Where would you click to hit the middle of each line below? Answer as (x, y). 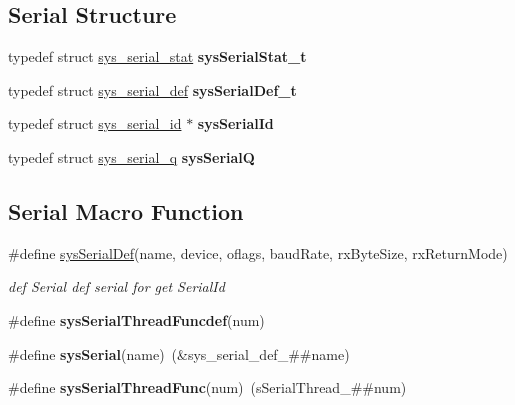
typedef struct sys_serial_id (95, 123)
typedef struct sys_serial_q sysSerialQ (131, 156)
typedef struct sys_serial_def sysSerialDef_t (152, 89)
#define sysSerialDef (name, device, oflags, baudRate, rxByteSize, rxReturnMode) (258, 252)
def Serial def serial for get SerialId (116, 286)
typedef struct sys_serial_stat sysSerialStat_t (157, 56)
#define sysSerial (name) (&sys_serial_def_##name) (179, 353)
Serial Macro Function (126, 210)
